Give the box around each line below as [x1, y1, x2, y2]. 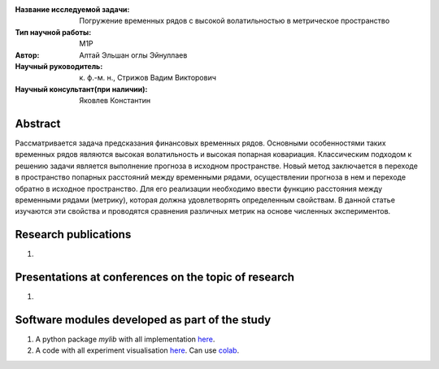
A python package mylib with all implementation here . [35, 334, 215, 345]
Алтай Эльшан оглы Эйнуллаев [79, 50, 188, 60]
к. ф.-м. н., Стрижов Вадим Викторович [79, 73, 217, 83]
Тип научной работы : [15, 27, 92, 37]
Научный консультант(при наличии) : [15, 84, 148, 93]
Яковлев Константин [79, 96, 151, 106]
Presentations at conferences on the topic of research [15, 271, 295, 284]
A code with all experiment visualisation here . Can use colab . [35, 345, 240, 355]
